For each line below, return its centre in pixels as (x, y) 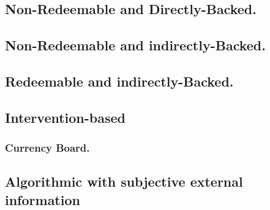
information (43, 199)
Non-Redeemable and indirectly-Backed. (135, 45)
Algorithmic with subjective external (124, 181)
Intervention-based (66, 117)
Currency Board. (47, 148)
